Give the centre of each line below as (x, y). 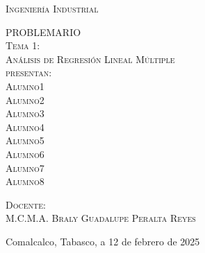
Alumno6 (25, 154)
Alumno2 (25, 99)
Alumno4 (25, 127)
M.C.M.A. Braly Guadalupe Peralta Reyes (101, 218)
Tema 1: (23, 45)
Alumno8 (25, 181)
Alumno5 (25, 140)
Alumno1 (25, 86)
